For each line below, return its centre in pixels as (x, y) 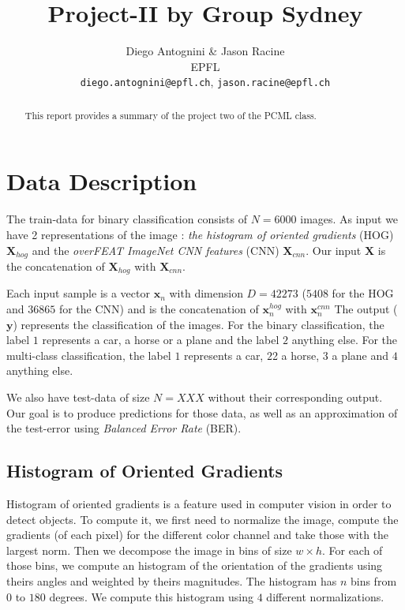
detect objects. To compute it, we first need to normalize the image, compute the (202, 519)
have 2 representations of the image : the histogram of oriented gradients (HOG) (200, 234)
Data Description (102, 181)
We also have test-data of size (78, 397)
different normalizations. (325, 596)
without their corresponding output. (295, 397)
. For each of (352, 550)
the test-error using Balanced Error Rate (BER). (124, 428)
